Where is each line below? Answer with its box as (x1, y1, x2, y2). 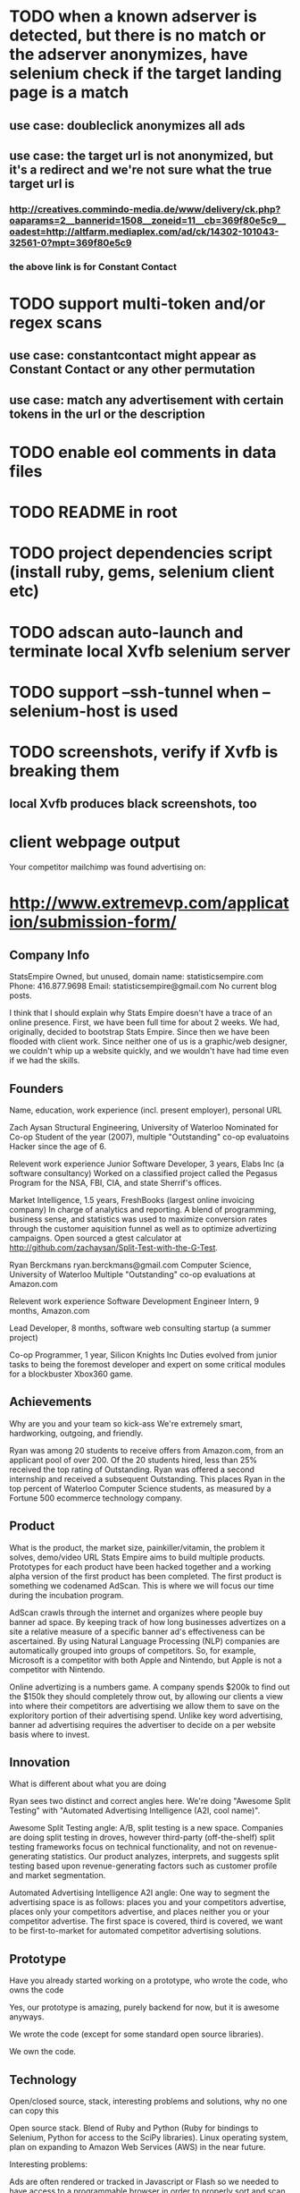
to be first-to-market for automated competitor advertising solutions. (9, 1926, 262, 1936)
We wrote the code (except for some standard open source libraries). (9, 2028, 264, 2040)
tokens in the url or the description (9, 406, 205, 421)
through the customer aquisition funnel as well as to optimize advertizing (9, 1224, 277, 1234)
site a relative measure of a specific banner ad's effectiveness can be (9, 1626, 265, 1637)
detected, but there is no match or (9, 25, 266, 46)
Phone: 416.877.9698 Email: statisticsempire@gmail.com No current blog (9, 981, 277, 992)
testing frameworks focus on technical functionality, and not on (9, 1842, 243, 1852)
